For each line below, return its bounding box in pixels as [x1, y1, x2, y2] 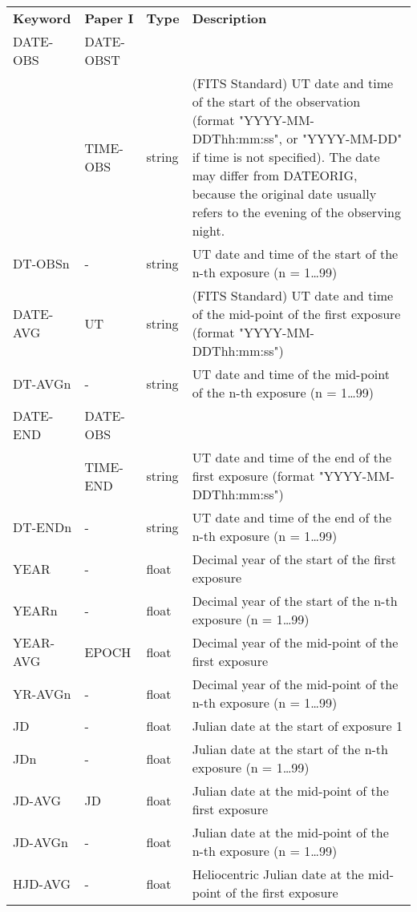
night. [192, 221, 225, 240]
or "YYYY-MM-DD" [286, 129, 403, 147]
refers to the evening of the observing [192, 203, 401, 221]
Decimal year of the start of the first [192, 550, 396, 568]
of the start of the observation [192, 92, 361, 111]
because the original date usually [192, 184, 377, 203]
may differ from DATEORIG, [192, 166, 358, 184]
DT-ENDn [13, 517, 72, 536]
